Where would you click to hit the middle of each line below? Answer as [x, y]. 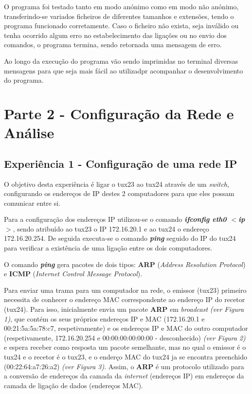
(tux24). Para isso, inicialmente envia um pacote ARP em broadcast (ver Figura [124, 309]
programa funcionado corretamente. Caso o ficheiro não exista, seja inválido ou [121, 26]
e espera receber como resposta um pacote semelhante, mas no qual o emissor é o [125, 347]
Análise [29, 133]
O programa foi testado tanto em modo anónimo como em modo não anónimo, [121, 6]
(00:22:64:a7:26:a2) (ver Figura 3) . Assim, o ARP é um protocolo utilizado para [124, 366]
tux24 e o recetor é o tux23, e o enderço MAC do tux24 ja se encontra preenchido [126, 357]
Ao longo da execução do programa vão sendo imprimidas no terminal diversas [121, 61]
